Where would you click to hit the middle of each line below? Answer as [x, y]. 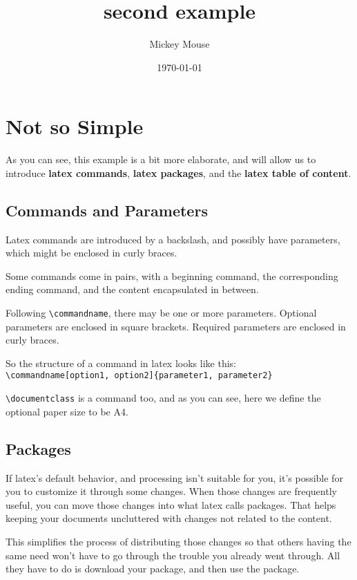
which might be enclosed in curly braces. [91, 253]
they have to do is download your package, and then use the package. [153, 569]
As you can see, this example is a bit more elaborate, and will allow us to [161, 159]
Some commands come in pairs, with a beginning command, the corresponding [172, 275]
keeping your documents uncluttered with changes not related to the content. [169, 518]
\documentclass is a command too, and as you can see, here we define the [163, 398]
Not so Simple [75, 126]
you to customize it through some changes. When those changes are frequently [171, 491]
